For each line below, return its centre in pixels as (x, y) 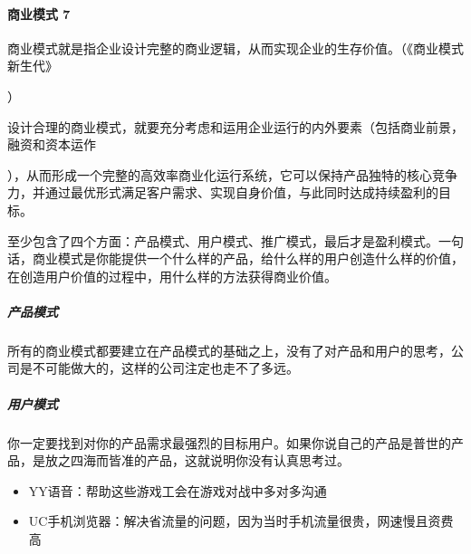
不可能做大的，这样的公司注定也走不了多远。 (165, 368)
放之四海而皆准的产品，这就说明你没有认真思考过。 (197, 460)
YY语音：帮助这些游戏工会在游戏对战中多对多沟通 (178, 490)
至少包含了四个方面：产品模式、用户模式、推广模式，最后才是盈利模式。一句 (235, 240)
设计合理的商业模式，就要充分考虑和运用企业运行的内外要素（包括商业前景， (235, 126)
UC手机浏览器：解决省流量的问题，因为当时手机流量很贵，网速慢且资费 (241, 521)
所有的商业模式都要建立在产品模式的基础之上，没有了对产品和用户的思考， (229, 350)
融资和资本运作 (52, 144)
